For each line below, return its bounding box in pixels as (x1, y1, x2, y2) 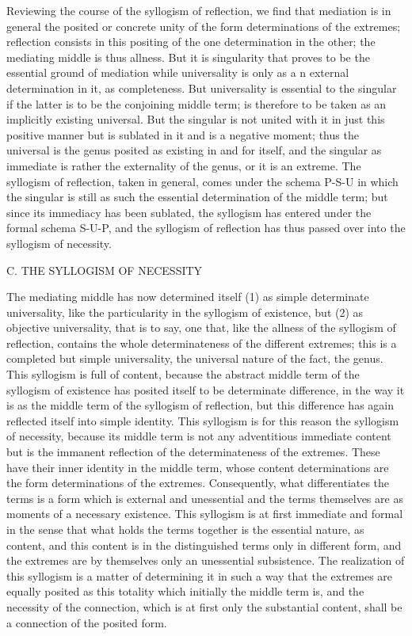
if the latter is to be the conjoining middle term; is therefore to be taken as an (6, 95, 387, 112)
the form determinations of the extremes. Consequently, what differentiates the (6, 474, 390, 491)
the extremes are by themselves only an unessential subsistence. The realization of (6, 552, 405, 569)
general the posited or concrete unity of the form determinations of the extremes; (6, 17, 401, 34)
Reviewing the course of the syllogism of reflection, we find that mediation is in (6, 2, 391, 18)
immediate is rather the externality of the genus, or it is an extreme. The (6, 157, 361, 173)
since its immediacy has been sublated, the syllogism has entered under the (6, 204, 372, 220)
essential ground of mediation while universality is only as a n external (6, 64, 349, 81)
